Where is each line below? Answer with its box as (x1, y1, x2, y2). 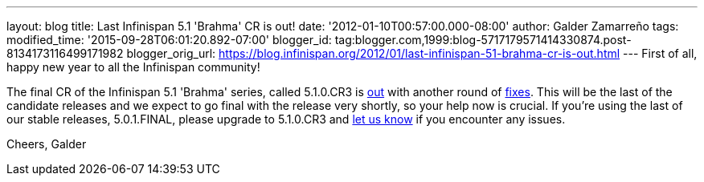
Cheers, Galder (6, 137, 87, 151)
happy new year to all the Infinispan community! (6, 60, 260, 74)
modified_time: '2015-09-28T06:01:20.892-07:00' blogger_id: (6, 33, 332, 47)
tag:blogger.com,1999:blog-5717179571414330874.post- (334, 33, 632, 47)
